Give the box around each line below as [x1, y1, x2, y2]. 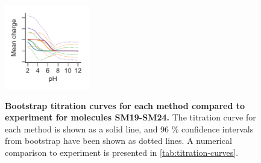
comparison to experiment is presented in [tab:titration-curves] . [5, 146, 239, 158]
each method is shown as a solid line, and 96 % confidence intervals [5, 122, 254, 135]
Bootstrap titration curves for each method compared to [5, 99, 245, 111]
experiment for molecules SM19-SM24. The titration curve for [5, 111, 256, 123]
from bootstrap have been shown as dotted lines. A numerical [5, 134, 232, 147]
